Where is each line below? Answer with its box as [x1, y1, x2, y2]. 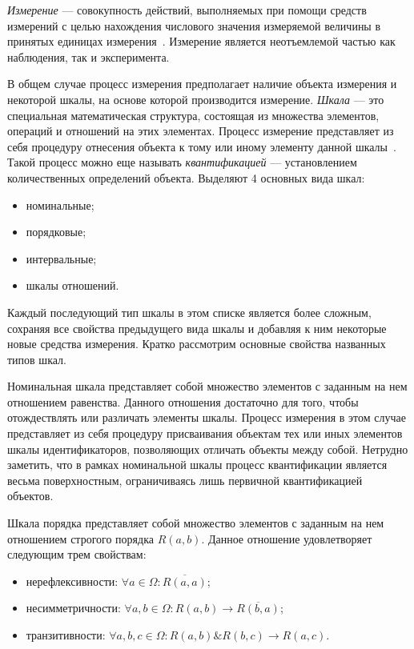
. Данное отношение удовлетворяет [201, 530, 372, 547]
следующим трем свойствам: [7, 546, 147, 563]
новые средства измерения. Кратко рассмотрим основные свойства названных [7, 335, 386, 352]
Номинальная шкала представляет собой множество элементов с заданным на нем [7, 378, 408, 395]
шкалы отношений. [26, 277, 119, 294]
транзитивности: [26, 627, 106, 643]
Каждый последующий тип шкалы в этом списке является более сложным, [7, 303, 372, 320]
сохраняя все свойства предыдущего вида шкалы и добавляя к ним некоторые [7, 319, 387, 336]
